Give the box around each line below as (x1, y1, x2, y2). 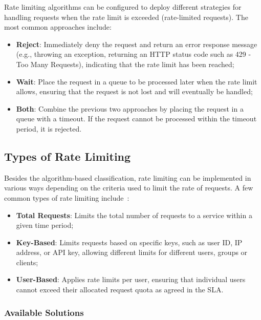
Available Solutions (4, 306, 84, 318)
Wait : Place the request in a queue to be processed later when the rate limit (16, 76, 257, 87)
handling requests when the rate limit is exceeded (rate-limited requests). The (4, 11, 248, 22)
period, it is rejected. (16, 123, 82, 134)
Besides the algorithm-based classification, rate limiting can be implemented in (4, 172, 251, 183)
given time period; (16, 220, 74, 230)
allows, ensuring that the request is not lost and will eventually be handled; (16, 86, 253, 97)
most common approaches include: (4, 22, 112, 32)
